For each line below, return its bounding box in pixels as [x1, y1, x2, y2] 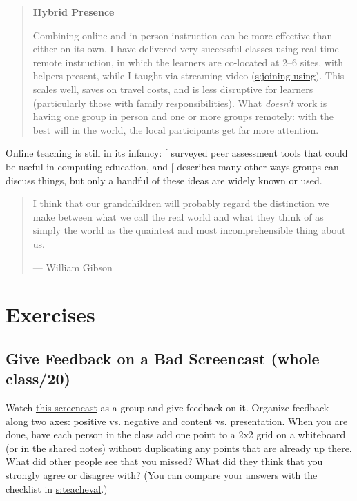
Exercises [6, 300, 95, 328]
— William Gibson [32, 259, 113, 274]
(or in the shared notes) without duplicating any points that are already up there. [6, 440, 352, 455]
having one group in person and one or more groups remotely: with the [32, 109, 334, 124]
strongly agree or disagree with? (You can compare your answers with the [6, 468, 318, 482]
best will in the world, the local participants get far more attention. [32, 122, 319, 137]
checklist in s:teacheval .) [6, 481, 108, 495]
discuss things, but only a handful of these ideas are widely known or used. [6, 173, 322, 187]
